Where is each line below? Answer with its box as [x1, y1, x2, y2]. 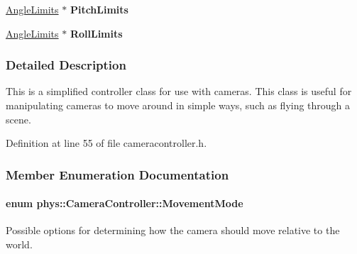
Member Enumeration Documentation [6, 165, 229, 183]
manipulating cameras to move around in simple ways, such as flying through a [6, 98, 351, 112]
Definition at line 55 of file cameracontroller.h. [6, 136, 207, 150]
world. [6, 237, 33, 252]
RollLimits [70, 26, 123, 40]
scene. [6, 111, 31, 126]
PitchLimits [70, 2, 128, 16]
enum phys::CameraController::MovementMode [6, 196, 243, 211]
